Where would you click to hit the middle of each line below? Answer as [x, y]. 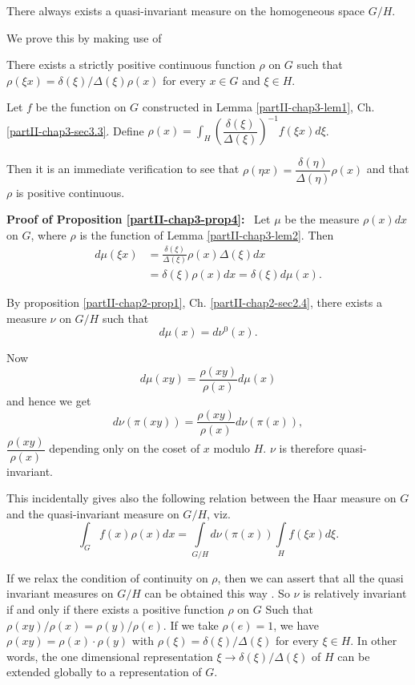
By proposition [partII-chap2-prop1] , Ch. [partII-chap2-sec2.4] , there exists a [194, 302]
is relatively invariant [355, 593]
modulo [232, 448]
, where [48, 234]
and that [388, 169]
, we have [296, 625]
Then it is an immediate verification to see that [123, 169]
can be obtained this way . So [217, 593]
